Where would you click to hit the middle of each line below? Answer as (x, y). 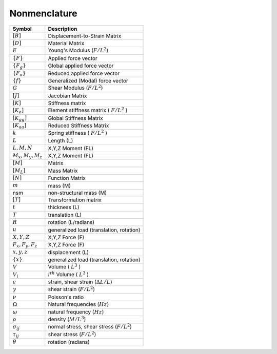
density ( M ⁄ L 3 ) (67, 319)
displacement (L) (68, 252)
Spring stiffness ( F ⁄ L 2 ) (78, 132)
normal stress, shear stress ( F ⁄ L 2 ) (90, 327)
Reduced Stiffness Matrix (78, 126)
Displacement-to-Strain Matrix (85, 36)
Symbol (22, 29)
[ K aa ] (19, 126)
